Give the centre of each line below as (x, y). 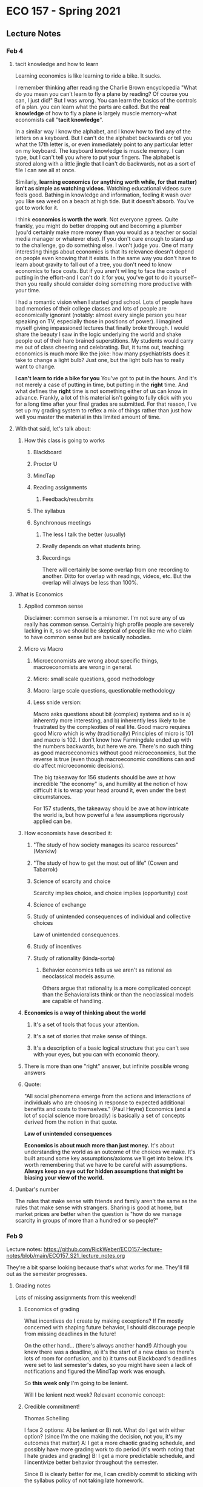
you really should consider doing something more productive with (110, 284)
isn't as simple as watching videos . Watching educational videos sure (103, 188)
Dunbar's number (37, 1189)
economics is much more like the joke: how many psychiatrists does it (102, 354)
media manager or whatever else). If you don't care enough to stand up (104, 238)
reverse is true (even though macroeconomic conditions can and (114, 759)
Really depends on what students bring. (92, 546)
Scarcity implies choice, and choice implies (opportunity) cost (110, 893)
